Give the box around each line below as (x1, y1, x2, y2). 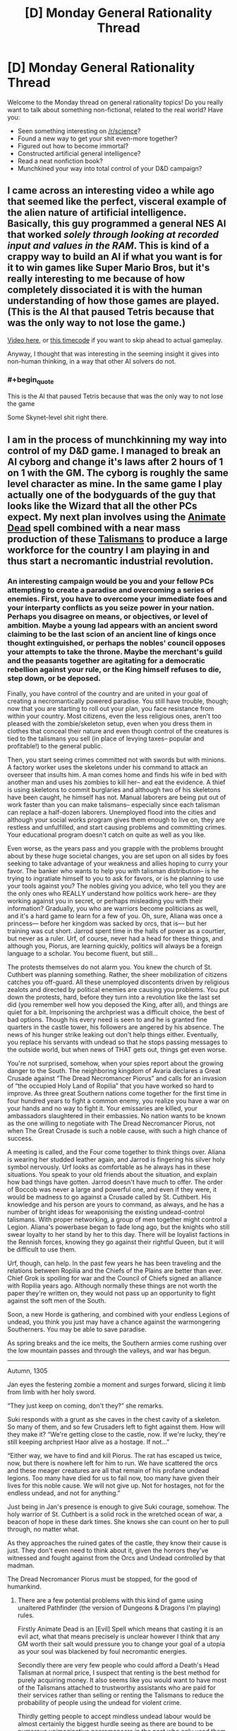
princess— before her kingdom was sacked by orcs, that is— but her (7, 919, 207, 928)
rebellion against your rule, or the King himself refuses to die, (7, 664, 221, 674)
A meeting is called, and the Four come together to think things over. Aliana (7, 1148, 226, 1156)
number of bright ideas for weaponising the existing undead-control (7, 1208, 205, 1216)
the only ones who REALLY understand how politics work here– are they (7, 890, 217, 897)
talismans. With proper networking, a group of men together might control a (7, 1216, 228, 1223)
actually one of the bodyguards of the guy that (7, 489, 217, 501)
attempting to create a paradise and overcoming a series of (7, 585, 214, 594)
